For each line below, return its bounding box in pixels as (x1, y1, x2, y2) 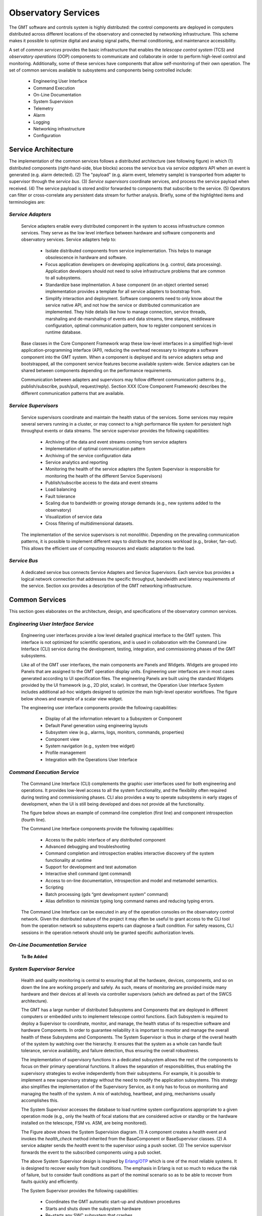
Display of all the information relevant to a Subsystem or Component (45, 715, 182, 722)
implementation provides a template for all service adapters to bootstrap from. (45, 288, 202, 294)
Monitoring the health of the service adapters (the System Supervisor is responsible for (45, 466, 220, 472)
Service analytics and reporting (45, 459, 108, 465)
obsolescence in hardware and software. (45, 254, 127, 260)
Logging (33, 119, 50, 125)
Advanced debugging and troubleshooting (45, 843, 131, 849)
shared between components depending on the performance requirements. (21, 368, 172, 374)
